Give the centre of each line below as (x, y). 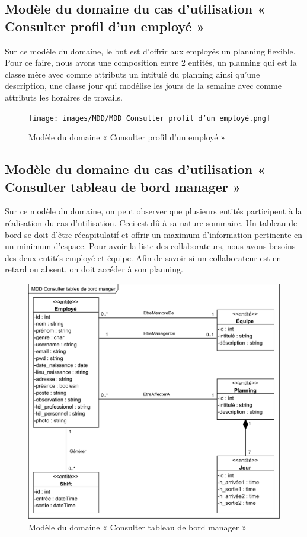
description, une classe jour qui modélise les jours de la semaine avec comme (143, 86)
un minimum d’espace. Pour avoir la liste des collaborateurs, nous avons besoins (150, 246)
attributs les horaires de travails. (64, 97)
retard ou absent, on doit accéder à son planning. (94, 269)
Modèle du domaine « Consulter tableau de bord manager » (137, 527)
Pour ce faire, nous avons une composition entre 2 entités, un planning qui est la (151, 62)
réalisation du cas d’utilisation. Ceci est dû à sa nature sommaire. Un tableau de (151, 223)
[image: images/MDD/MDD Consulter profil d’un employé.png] (150, 118)
